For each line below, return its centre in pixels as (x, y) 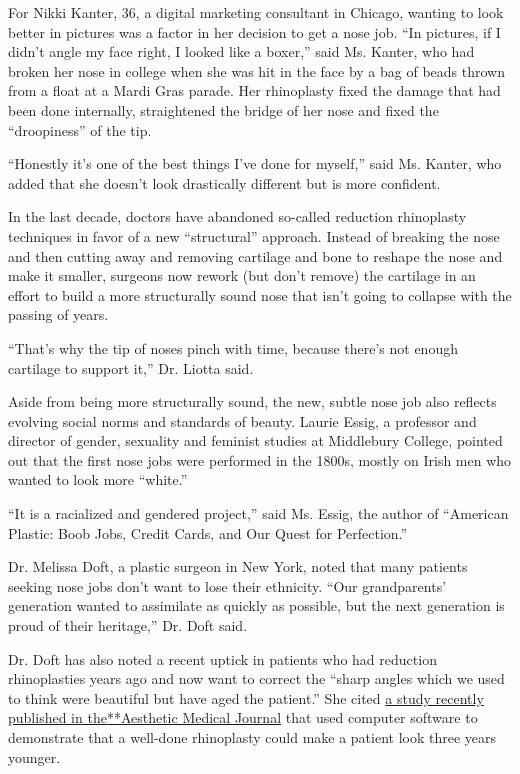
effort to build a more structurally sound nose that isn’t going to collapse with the (260, 294)
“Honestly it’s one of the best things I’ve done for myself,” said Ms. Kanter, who (255, 163)
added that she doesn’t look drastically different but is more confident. (224, 182)
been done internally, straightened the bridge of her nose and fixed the (223, 109)
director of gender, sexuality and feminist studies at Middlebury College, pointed (255, 440)
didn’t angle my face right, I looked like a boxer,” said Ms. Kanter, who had (241, 51)
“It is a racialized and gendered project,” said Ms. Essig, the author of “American (258, 513)
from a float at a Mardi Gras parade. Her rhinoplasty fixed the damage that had (254, 90)
